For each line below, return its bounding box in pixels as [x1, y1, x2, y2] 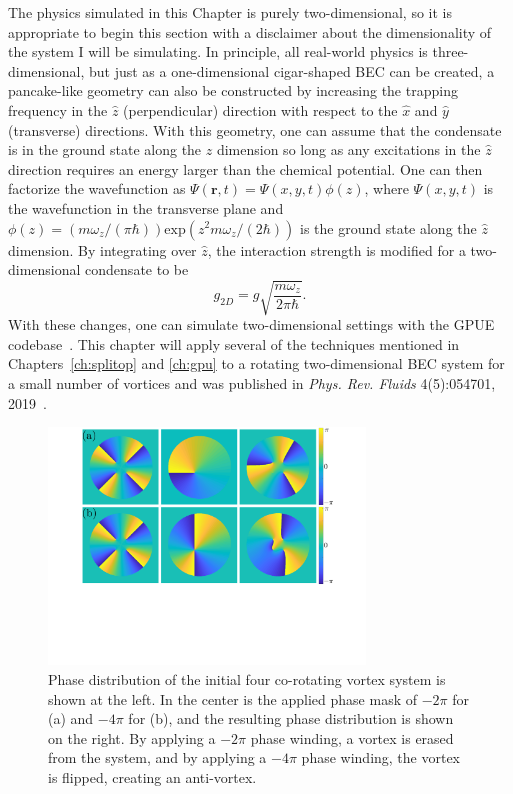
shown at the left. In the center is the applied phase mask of [48, 688, 417, 709]
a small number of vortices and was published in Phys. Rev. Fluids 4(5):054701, [8, 373, 496, 394]
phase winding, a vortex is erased [250, 727, 454, 748]
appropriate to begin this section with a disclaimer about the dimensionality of [8, 21, 492, 42]
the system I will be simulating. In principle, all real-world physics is [8, 41, 428, 62]
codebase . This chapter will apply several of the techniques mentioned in [8, 333, 460, 354]
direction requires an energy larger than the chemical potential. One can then [8, 158, 483, 179]
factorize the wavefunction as [8, 178, 186, 199]
